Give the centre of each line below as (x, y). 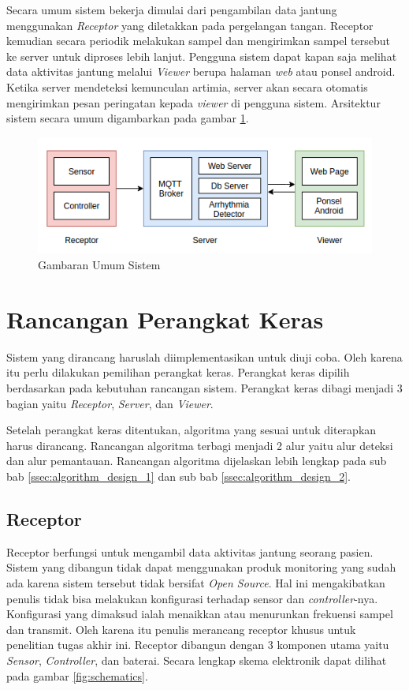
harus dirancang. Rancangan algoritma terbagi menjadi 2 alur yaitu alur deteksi (200, 445)
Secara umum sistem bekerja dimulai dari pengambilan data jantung (172, 9)
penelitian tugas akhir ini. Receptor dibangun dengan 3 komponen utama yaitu (198, 645)
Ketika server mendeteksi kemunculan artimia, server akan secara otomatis (187, 86)
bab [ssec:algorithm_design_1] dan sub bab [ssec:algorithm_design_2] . (179, 476)
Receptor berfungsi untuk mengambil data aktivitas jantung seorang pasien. (190, 551)
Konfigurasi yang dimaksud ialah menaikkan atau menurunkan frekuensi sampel (200, 614)
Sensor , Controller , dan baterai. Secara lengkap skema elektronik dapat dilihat (197, 660)
